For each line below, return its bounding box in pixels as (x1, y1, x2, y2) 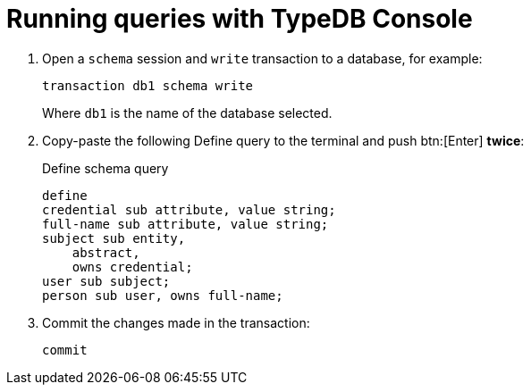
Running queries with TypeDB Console (6, 4, 473, 34)
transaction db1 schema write (42, 78, 254, 93)
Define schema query (42, 160, 169, 176)
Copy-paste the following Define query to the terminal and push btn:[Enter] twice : (42, 132, 525, 148)
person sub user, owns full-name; (42, 288, 283, 303)
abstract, (72, 245, 140, 260)
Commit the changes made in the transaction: (42, 314, 310, 330)
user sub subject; (42, 273, 171, 288)
